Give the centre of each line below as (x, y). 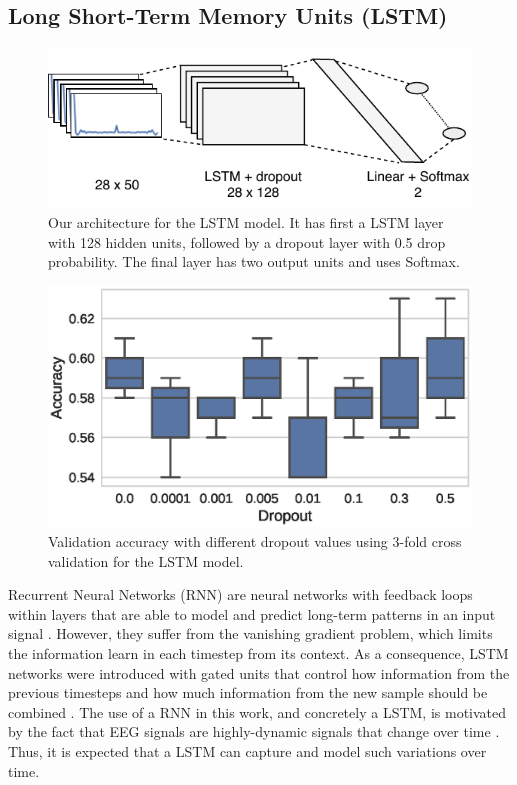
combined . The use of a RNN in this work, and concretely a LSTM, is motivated (257, 711)
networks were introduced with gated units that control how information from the (259, 672)
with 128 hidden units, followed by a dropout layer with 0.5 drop (247, 241)
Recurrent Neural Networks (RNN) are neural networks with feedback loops (240, 594)
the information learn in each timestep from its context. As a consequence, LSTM (258, 652)
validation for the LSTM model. (146, 560)
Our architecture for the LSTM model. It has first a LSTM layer (246, 222)
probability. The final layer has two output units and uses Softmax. (254, 261)
